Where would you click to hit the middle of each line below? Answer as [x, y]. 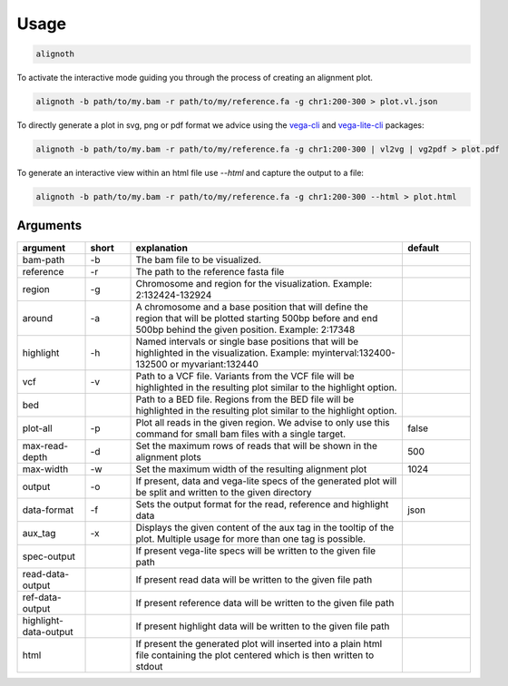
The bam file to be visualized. [199, 260]
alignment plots [168, 456]
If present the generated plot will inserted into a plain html [259, 643]
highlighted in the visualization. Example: [223, 352]
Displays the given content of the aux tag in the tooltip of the [265, 527]
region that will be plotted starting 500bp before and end [257, 318]
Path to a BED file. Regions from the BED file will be [245, 399]
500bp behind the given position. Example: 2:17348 [245, 329]
